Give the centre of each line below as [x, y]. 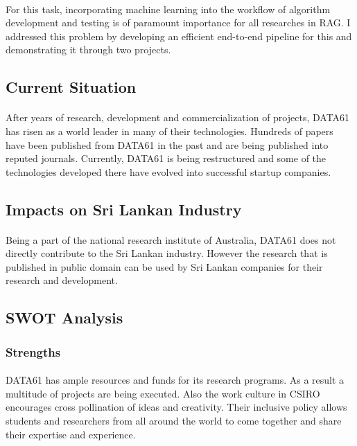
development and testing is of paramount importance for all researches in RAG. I [178, 23]
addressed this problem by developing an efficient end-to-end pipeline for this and [179, 36]
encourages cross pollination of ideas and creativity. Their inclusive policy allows [176, 407]
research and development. [62, 280]
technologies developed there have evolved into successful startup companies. [168, 171]
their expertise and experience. [71, 434]
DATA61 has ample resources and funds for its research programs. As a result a [175, 380]
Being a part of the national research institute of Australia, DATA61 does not [171, 239]
